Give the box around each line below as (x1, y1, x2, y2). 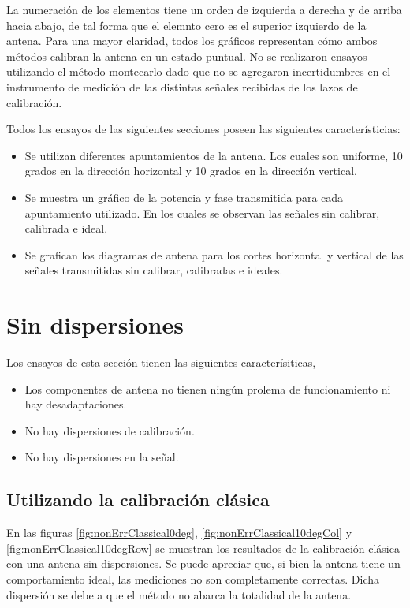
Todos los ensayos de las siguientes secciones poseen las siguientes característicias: (6, 121, 401, 137)
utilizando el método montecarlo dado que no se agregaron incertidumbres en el (6, 63, 391, 80)
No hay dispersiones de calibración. (24, 422, 195, 438)
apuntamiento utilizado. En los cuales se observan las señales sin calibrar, (24, 204, 380, 221)
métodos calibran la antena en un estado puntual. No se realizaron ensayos (6, 47, 367, 64)
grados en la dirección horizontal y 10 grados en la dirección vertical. (24, 162, 357, 179)
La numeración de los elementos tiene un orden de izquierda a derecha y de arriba (6, 2, 402, 17)
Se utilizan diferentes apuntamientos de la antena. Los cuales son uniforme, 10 (24, 147, 403, 163)
